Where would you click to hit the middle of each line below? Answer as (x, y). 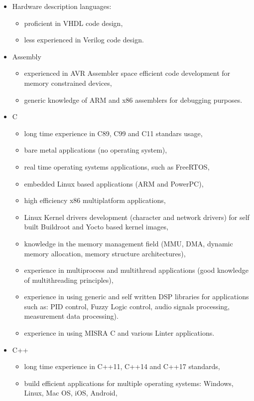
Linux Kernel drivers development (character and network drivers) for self (137, 217)
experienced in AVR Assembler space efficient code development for (127, 73)
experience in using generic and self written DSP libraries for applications (136, 297)
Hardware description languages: (62, 6)
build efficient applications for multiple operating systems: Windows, (129, 383)
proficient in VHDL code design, (73, 23)
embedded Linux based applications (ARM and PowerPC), (114, 183)
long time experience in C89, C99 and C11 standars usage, (113, 133)
